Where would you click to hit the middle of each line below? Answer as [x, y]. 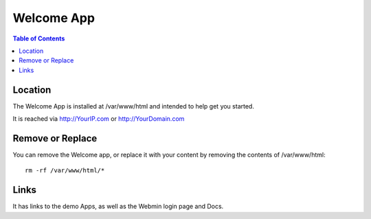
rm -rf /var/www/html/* [65, 171]
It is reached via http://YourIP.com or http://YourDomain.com [99, 119]
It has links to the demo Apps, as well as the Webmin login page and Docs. [118, 207]
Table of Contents [39, 38]
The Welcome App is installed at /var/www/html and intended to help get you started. [133, 106]
